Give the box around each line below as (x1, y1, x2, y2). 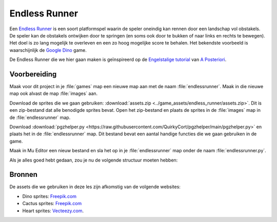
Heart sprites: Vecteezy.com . (22, 208, 84, 214)
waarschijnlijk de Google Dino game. (9, 47, 87, 53)
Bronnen (9, 170, 38, 179)
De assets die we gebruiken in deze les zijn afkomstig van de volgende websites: (9, 184, 181, 190)
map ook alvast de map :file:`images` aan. (9, 90, 98, 97)
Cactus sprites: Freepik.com (22, 200, 82, 207)
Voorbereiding (9, 70, 57, 78)
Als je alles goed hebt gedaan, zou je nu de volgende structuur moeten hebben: (9, 157, 178, 163)
